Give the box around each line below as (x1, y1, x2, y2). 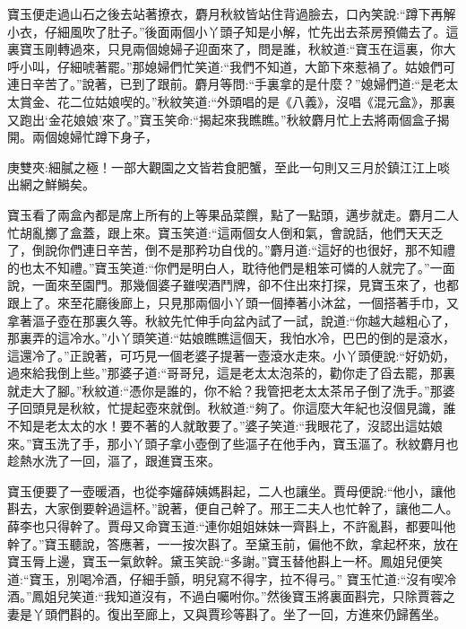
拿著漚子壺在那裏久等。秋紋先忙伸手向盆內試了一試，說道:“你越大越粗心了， (7, 310, 456, 329)
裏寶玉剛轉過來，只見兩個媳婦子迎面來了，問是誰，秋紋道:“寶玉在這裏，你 (7, 39, 444, 58)
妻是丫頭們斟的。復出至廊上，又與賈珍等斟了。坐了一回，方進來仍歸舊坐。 (7, 605, 446, 623)
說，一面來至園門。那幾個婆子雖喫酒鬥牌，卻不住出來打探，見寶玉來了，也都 (7, 275, 459, 294)
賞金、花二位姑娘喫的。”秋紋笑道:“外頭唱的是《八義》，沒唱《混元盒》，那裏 (19, 92, 456, 110)
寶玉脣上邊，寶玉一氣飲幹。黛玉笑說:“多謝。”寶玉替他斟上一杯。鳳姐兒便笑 (7, 552, 444, 571)
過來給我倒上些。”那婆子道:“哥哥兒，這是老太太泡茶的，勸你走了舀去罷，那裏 (7, 363, 456, 382)
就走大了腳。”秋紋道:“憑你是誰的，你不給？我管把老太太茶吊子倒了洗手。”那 (7, 380, 443, 399)
